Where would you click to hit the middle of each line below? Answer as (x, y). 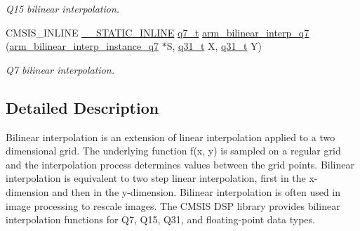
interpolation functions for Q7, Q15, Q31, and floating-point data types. (160, 219)
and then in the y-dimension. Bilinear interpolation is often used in (196, 191)
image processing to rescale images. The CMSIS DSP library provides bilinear (173, 205)
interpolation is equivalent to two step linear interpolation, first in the (156, 178)
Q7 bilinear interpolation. (60, 69)
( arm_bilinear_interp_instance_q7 (82, 46)
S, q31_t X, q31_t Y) (214, 46)
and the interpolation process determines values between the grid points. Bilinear (180, 164)
